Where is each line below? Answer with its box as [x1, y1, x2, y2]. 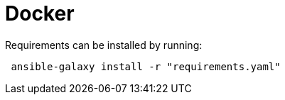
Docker [5, 1, 75, 26]
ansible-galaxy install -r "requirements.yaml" [11, 60, 281, 72]
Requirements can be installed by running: [5, 38, 203, 51]
